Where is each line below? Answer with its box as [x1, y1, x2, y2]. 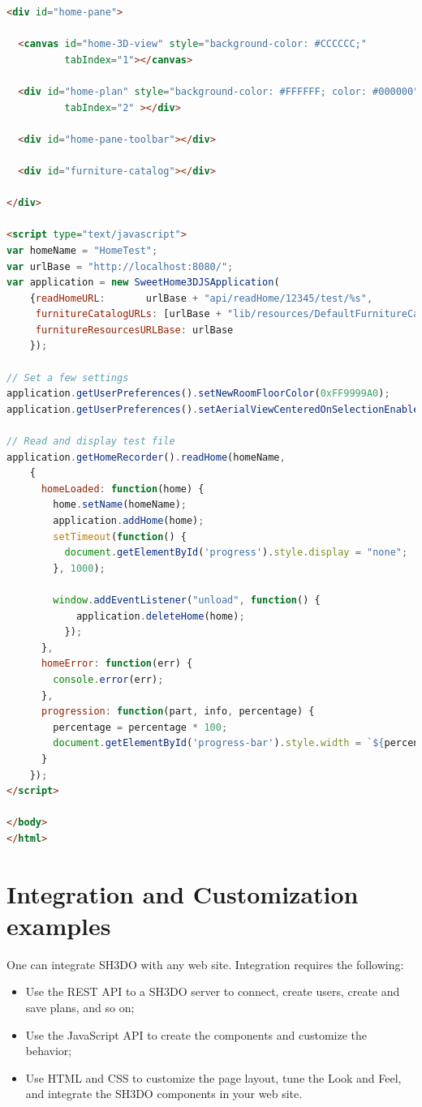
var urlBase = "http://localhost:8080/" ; [6, 260, 234, 272]
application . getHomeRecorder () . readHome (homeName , [6, 451, 286, 463]
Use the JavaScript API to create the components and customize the [25, 1026, 368, 1043]
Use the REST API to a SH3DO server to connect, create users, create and [25, 983, 400, 1000]
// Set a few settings [6, 371, 129, 384]
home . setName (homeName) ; [53, 499, 187, 511]
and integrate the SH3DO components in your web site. [25, 1085, 303, 1102]
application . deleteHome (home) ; [75, 610, 245, 622]
